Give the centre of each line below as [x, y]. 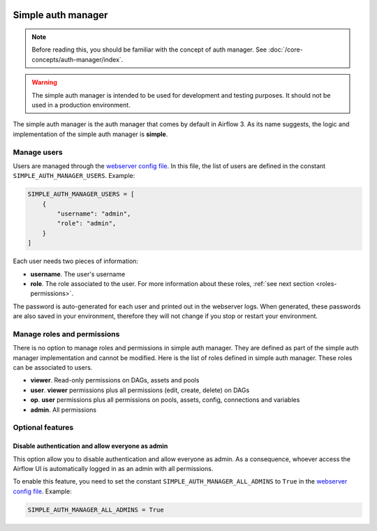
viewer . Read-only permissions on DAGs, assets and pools [115, 380]
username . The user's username [78, 274]
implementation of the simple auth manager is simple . [90, 134]
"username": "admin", [94, 214]
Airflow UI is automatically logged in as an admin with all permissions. [113, 468]
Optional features [43, 428]
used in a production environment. [81, 105]
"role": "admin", [87, 224]
